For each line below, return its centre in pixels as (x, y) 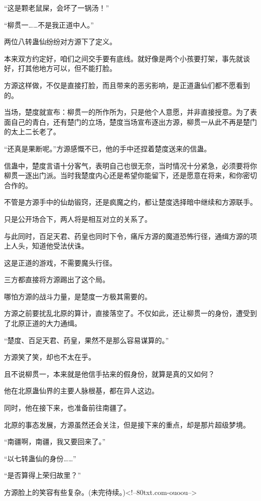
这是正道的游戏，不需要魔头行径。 (60, 262)
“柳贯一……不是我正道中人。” (49, 24)
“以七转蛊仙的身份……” (40, 458)
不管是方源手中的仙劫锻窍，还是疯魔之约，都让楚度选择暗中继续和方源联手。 (130, 202)
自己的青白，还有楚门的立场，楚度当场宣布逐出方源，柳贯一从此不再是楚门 (134, 121)
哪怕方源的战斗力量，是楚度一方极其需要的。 (78, 296)
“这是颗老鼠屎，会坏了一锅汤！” (57, 8)
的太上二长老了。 (32, 132)
